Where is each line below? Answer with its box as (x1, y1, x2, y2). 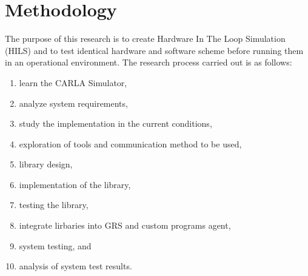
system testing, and (19, 239, 92, 252)
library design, (19, 158, 73, 170)
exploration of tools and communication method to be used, (19, 137, 242, 150)
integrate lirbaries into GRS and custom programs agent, (19, 219, 231, 232)
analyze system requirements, (19, 96, 128, 109)
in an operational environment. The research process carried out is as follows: (5, 56, 292, 69)
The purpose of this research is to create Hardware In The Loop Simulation (5, 32, 286, 45)
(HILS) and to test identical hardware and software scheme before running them (5, 44, 304, 56)
